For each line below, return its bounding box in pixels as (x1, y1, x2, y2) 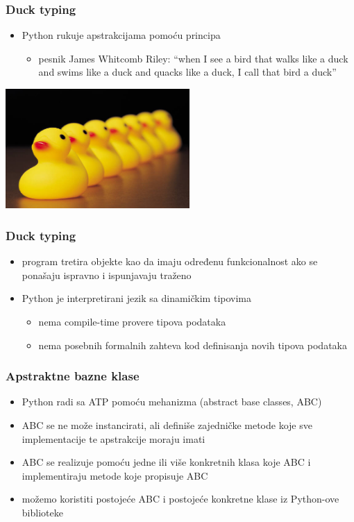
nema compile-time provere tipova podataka (38, 314, 226, 328)
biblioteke (22, 505, 63, 519)
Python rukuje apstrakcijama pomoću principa (22, 28, 221, 42)
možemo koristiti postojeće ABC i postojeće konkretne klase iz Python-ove (22, 491, 339, 506)
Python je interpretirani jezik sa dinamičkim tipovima (22, 291, 251, 305)
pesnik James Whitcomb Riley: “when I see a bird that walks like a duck (38, 51, 348, 65)
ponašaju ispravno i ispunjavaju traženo (22, 267, 192, 282)
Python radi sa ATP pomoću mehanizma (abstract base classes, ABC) (22, 394, 322, 409)
